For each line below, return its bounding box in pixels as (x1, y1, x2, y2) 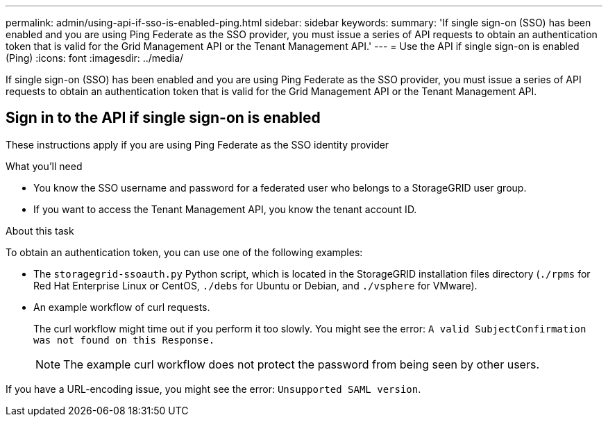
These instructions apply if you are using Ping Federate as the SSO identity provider (6, 138, 389, 151)
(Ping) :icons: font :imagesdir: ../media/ (6, 52, 184, 64)
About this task (6, 224, 74, 237)
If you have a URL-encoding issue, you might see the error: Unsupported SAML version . (6, 382, 421, 395)
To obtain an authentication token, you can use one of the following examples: (6, 246, 363, 258)
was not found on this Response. (33, 334, 215, 346)
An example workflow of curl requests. (33, 301, 210, 313)
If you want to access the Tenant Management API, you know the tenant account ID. (33, 203, 417, 215)
